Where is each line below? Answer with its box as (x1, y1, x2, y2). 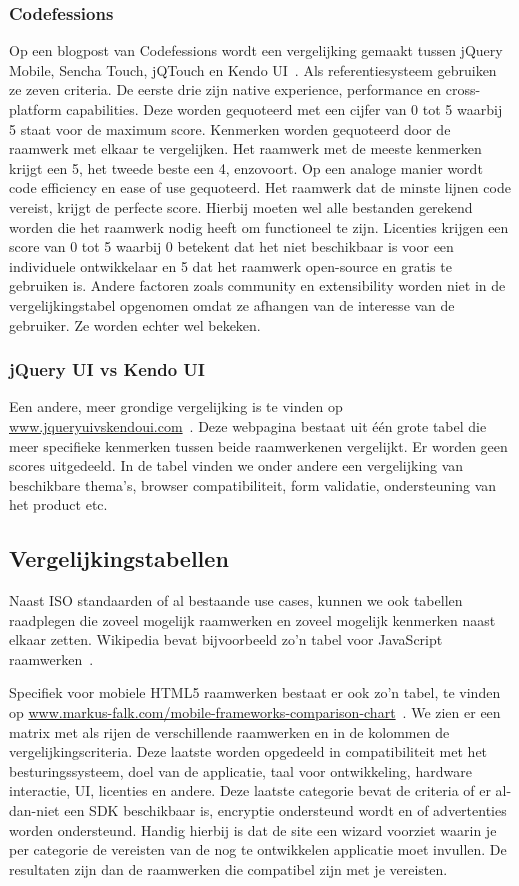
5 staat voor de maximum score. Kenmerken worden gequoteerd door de (9, 118, 451, 139)
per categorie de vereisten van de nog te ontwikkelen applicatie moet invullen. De (9, 839, 507, 860)
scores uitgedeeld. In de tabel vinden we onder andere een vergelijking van (9, 455, 464, 476)
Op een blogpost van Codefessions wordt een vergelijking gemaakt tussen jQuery (9, 40, 503, 61)
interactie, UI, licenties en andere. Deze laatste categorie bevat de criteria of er (9, 780, 491, 801)
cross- (445, 79, 481, 100)
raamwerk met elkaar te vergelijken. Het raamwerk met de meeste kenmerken (9, 138, 482, 159)
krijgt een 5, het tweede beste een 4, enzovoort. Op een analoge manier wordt (9, 157, 483, 178)
